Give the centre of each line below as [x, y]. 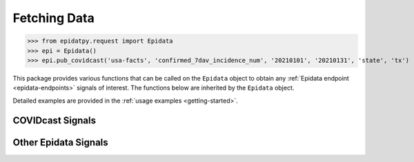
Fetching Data [53, 18]
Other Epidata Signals [60, 142]
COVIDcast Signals [55, 120]
